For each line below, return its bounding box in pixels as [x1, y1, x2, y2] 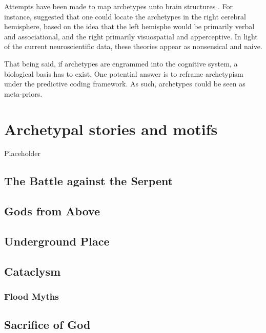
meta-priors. [4, 88, 43, 99]
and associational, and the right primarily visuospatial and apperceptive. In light [4, 31, 258, 41]
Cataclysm [4, 263, 61, 279]
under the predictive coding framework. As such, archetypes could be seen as [4, 78, 245, 89]
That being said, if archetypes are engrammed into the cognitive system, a [4, 58, 238, 69]
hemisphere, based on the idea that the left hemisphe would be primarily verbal [4, 21, 255, 32]
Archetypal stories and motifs [4, 118, 218, 139]
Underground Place [4, 233, 110, 249]
